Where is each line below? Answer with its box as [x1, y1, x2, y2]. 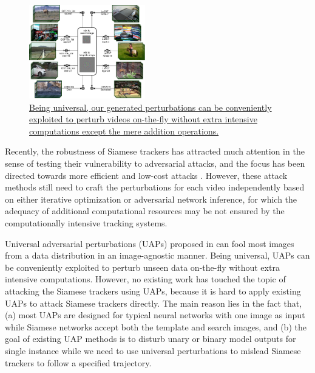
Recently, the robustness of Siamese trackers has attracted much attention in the [5, 145, 305, 158]
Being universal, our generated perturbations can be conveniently [29, 100, 272, 113]
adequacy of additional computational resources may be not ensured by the [5, 204, 285, 217]
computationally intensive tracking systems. [5, 216, 168, 229]
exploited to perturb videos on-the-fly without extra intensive [29, 113, 257, 125]
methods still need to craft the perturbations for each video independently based [5, 181, 305, 193]
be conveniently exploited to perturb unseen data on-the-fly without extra [5, 260, 280, 273]
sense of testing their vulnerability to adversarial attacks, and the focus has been [5, 157, 305, 170]
